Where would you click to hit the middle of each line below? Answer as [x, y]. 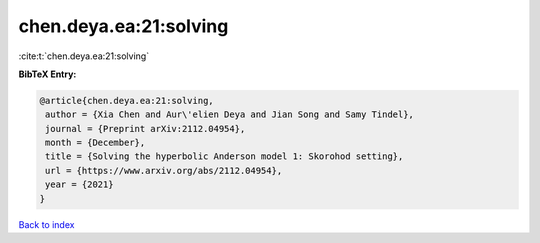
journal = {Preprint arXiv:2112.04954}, [145, 128]
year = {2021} [79, 184]
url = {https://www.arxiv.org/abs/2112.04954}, [164, 170]
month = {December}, [95, 143]
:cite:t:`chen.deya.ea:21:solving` [84, 56]
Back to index [46, 224]
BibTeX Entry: [47, 74]
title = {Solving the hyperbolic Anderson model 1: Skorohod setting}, [224, 156]
